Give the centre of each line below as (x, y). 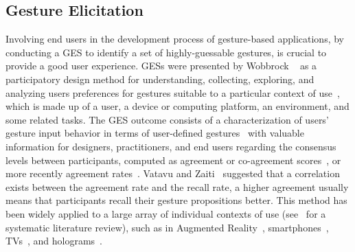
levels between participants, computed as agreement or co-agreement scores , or (173, 160)
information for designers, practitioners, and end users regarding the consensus (171, 146)
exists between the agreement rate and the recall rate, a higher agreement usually (177, 186)
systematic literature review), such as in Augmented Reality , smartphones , (167, 227)
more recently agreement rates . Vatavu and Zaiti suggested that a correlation (173, 173)
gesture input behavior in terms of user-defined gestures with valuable (155, 133)
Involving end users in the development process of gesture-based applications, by (175, 39)
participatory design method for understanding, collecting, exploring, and (160, 79)
